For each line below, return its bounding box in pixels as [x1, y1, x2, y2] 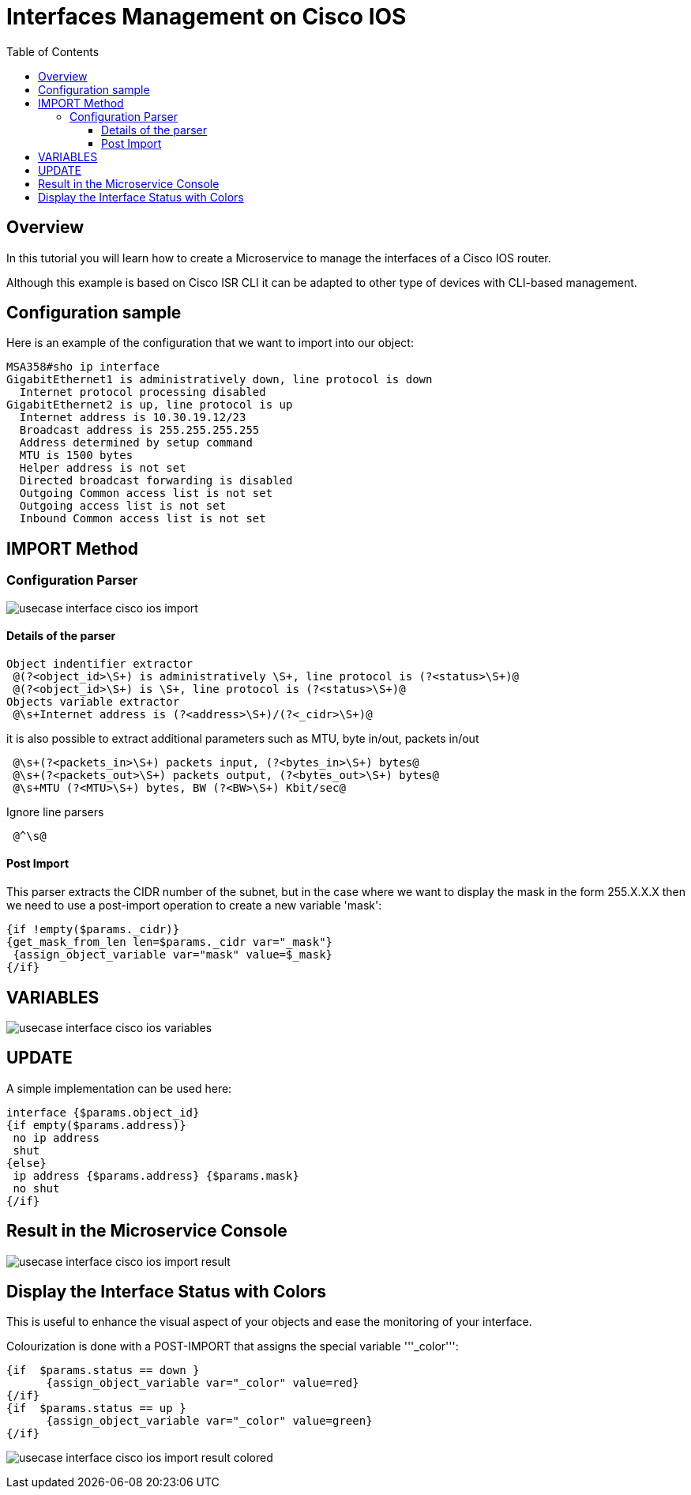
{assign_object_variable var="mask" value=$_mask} [13, 948, 333, 962]
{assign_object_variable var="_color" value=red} [46, 1376, 359, 1390]
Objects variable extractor [6, 695, 180, 708]
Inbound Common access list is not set [19, 512, 266, 525]
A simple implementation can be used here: [6, 1081, 232, 1095]
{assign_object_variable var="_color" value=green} [46, 1414, 373, 1428]
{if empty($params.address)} [6, 1118, 186, 1132]
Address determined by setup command [19, 436, 253, 450]
